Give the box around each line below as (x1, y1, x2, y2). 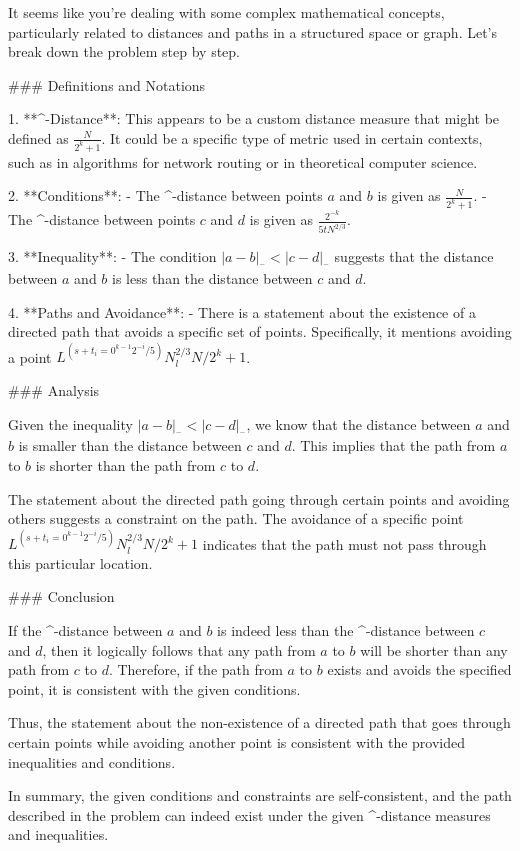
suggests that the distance (334, 246, 494, 267)
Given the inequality (8, 413, 133, 434)
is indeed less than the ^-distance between (217, 619, 475, 640)
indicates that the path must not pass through (202, 533, 487, 554)
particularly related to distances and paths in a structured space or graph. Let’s (8, 21, 498, 42)
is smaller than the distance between (18, 435, 242, 456)
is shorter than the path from (35, 454, 216, 475)
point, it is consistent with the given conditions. (8, 678, 301, 699)
